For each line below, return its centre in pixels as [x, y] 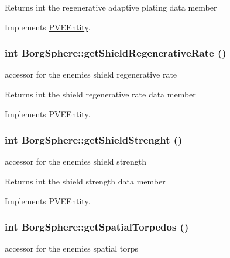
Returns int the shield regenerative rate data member [100, 94]
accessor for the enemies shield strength [75, 161]
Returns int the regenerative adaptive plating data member [111, 7]
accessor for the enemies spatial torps [71, 248]
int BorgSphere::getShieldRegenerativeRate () [116, 53]
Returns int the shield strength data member [85, 181]
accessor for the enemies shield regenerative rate [91, 74]
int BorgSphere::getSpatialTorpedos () [97, 227]
